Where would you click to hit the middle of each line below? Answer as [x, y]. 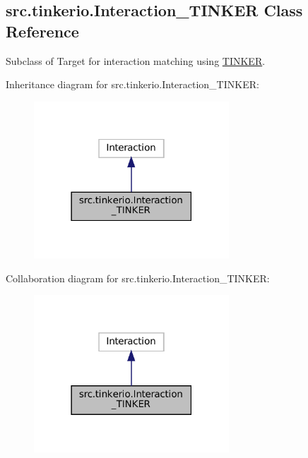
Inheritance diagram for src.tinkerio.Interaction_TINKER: [132, 84]
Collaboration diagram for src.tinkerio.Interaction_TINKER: [138, 278]
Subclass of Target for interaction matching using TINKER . [136, 60]
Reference [42, 31]
